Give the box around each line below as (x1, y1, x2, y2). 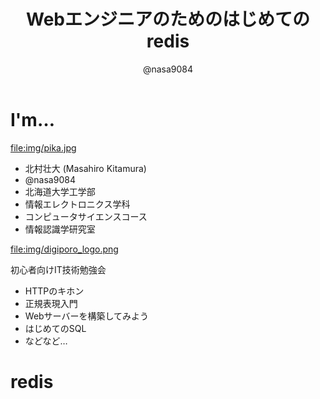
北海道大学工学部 (24, 185, 96, 197)
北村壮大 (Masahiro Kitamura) (24, 162, 147, 174)
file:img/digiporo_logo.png (10, 243, 119, 255)
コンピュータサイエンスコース (24, 210, 148, 222)
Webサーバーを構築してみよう (24, 310, 150, 322)
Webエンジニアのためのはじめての (26, 8, 310, 31)
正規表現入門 (24, 297, 78, 309)
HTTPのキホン (24, 285, 85, 297)
